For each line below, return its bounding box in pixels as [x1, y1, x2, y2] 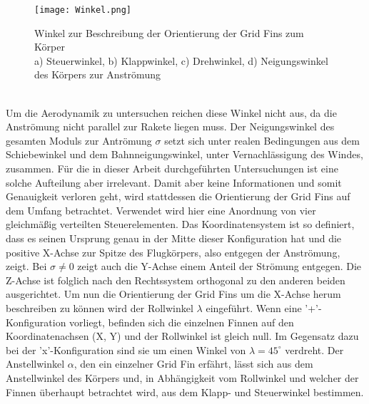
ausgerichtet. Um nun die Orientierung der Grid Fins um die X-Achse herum [6, 286, 341, 301]
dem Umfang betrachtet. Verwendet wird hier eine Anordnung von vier [6, 202, 316, 217]
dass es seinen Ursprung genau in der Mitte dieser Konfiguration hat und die [6, 230, 342, 245]
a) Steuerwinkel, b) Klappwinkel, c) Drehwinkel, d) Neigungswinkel [34, 53, 328, 68]
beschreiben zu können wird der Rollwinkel [6, 300, 193, 315]
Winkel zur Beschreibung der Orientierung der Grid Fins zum [34, 25, 304, 40]
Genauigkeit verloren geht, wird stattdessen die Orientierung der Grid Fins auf [6, 189, 350, 204]
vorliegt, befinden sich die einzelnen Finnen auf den [69, 314, 294, 329]
